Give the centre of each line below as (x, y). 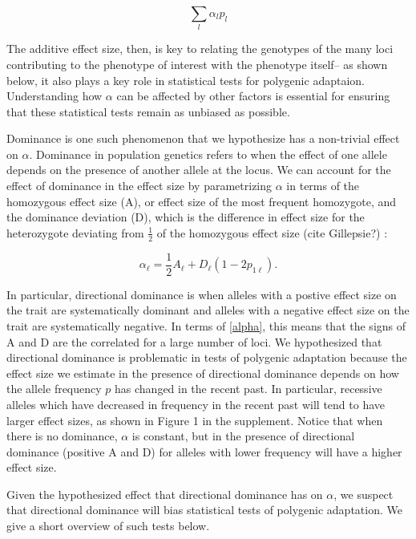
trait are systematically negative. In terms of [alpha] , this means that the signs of (206, 325)
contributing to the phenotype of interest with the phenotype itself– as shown (197, 64)
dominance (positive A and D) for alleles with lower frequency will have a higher (204, 451)
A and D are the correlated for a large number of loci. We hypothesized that (194, 341)
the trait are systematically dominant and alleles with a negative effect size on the (208, 310)
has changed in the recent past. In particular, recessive (248, 389)
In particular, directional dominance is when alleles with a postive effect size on (202, 294)
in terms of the (323, 186)
